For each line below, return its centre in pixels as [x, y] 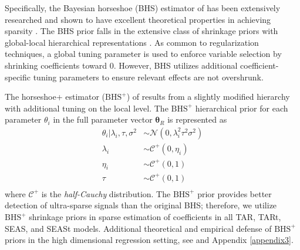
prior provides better [235, 193]
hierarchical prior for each [242, 108]
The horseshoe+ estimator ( [55, 97]
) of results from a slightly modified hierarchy [208, 97]
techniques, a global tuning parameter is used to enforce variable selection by [143, 54]
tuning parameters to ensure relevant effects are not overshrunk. [148, 77]
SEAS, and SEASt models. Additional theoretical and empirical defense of [138, 228]
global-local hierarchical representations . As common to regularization [132, 42]
